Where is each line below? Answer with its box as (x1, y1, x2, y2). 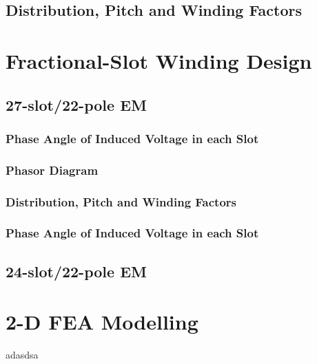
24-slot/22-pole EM (6, 260, 147, 281)
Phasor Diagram (6, 161, 99, 178)
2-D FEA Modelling (6, 308, 198, 336)
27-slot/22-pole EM (6, 94, 147, 115)
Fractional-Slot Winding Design (6, 46, 312, 74)
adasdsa (6, 347, 39, 362)
